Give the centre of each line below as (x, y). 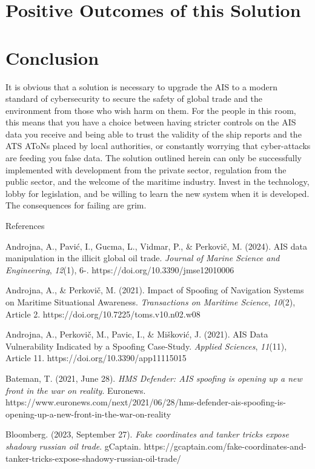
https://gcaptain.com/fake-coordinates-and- (225, 446)
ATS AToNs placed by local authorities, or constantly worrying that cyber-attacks (158, 146)
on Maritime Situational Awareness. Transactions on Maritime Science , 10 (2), (151, 302)
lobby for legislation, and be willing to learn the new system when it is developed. (157, 193)
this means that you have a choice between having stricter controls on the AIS (151, 122)
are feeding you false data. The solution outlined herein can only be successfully (154, 158)
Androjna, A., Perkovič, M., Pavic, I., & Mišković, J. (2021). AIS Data (137, 334)
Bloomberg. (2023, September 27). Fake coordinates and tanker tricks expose (147, 434)
